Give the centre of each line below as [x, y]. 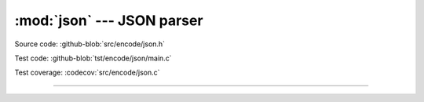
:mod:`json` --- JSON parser [109, 20]
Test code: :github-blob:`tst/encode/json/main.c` [93, 58]
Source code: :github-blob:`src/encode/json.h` [90, 44]
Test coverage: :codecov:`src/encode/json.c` [87, 73]
